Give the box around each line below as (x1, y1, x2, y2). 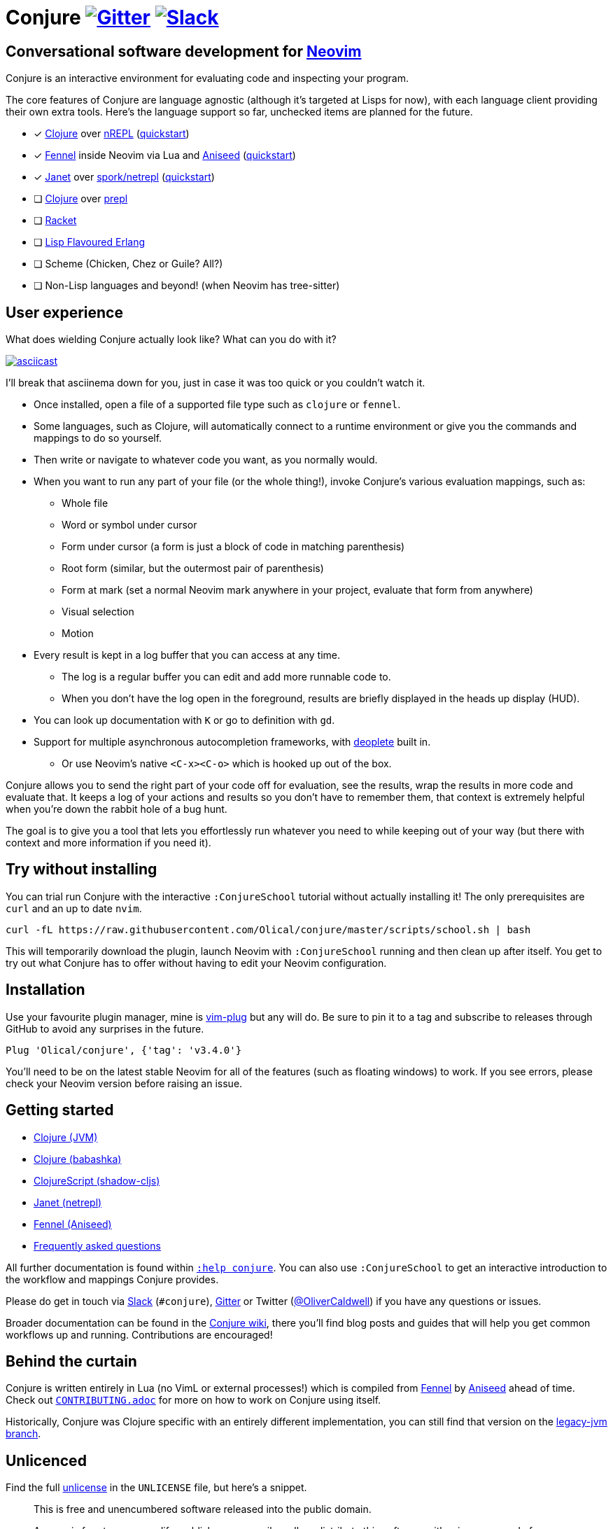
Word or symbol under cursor (62, 519, 197, 531)
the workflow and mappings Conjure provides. (6, 1273, 219, 1285)
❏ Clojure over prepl (34, 193, 128, 205)
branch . (6, 1427, 41, 1440)
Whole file (62, 497, 108, 510)
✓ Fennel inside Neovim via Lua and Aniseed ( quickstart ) (34, 149, 296, 162)
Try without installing (6, 860, 157, 879)
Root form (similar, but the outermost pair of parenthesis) (62, 562, 324, 575)
